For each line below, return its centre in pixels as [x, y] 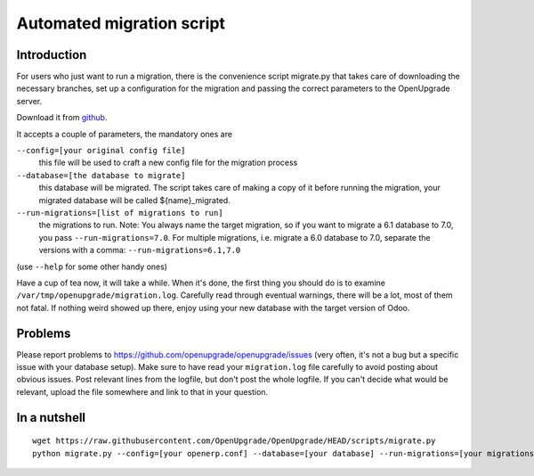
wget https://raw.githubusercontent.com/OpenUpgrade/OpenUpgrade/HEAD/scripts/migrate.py [234, 441]
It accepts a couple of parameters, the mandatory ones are [125, 134]
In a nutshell [51, 418]
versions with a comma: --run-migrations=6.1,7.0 [140, 250]
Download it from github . [62, 118]
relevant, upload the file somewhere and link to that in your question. [142, 391]
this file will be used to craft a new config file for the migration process [168, 163]
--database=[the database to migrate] [101, 175]
